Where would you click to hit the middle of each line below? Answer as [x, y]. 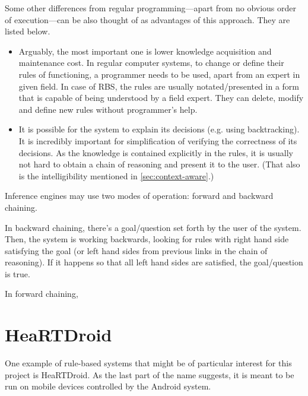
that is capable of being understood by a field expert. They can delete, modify [161, 98]
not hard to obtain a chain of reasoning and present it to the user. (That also [159, 164]
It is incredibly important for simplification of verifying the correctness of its [158, 140]
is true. [18, 273]
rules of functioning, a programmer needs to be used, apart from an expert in [159, 74]
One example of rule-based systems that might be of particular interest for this [148, 363]
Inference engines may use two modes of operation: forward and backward [139, 196]
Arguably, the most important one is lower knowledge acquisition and [145, 51]
